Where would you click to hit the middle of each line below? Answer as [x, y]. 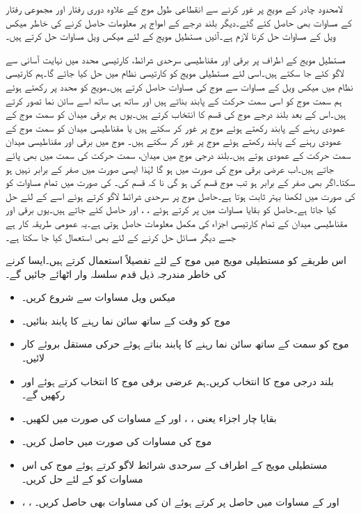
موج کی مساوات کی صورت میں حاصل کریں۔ [117, 441]
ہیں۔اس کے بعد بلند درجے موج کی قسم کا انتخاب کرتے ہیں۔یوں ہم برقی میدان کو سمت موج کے [176, 114]
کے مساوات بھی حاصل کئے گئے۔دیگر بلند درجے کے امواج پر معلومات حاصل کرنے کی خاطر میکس [179, 22]
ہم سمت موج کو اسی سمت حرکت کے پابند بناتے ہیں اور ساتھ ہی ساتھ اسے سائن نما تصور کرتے [174, 100]
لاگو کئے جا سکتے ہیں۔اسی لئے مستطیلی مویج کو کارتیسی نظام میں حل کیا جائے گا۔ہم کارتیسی [175, 73]
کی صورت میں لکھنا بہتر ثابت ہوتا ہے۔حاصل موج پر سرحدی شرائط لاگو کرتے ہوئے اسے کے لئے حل [180, 195]
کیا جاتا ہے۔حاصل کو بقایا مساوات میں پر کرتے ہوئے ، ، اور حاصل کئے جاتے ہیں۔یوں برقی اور [171, 209]
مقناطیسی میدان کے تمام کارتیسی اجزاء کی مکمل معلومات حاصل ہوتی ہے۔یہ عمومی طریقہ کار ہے [177, 223]
